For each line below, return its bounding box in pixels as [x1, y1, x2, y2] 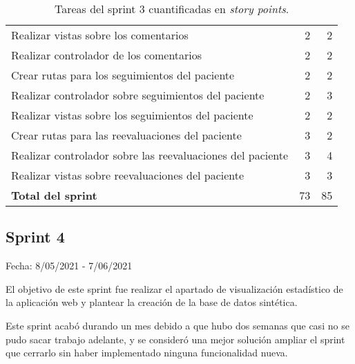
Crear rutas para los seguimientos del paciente [11, 67, 235, 83]
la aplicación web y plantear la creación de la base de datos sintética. [6, 295, 298, 309]
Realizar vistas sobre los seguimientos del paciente [11, 107, 253, 123]
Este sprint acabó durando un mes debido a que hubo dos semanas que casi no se [6, 318, 349, 332]
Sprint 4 [6, 226, 65, 247]
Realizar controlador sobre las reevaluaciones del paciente [11, 147, 289, 163]
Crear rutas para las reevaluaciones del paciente [11, 127, 242, 143]
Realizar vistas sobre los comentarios [11, 27, 189, 43]
